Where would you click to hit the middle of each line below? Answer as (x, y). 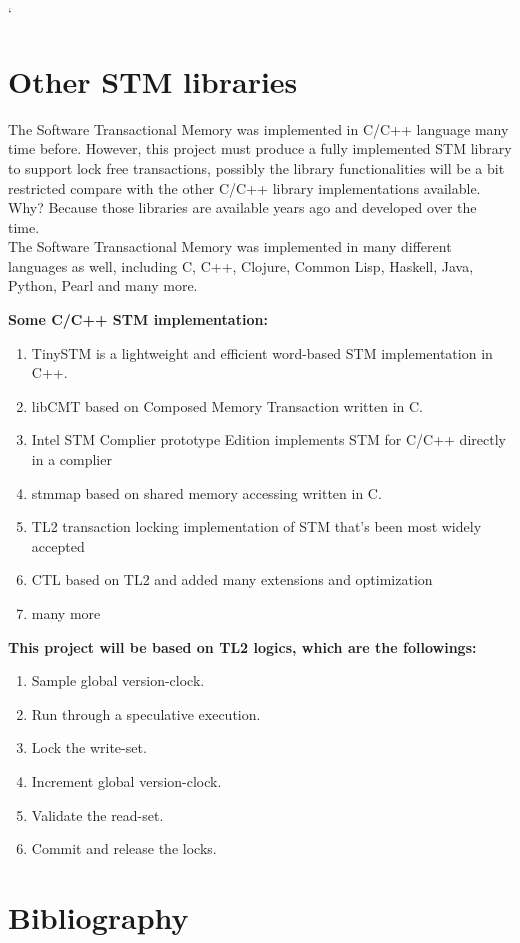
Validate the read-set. (97, 814)
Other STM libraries (153, 80)
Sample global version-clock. (118, 680)
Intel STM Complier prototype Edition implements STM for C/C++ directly (268, 439)
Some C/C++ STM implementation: (138, 319)
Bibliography (98, 916)
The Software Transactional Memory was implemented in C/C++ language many (258, 128)
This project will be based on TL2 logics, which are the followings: (242, 646)
